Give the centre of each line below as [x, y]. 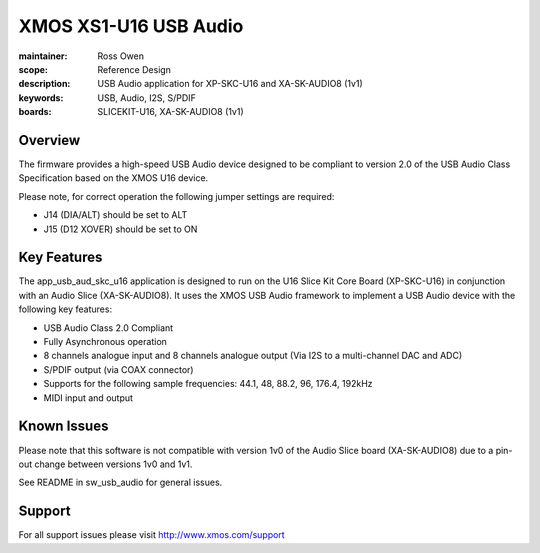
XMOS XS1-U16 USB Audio [131, 26]
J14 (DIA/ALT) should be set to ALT [115, 215]
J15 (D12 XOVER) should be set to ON [120, 229]
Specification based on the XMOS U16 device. [113, 178]
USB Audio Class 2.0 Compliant [108, 327]
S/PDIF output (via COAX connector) [118, 369]
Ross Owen [121, 56]
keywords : [41, 97]
